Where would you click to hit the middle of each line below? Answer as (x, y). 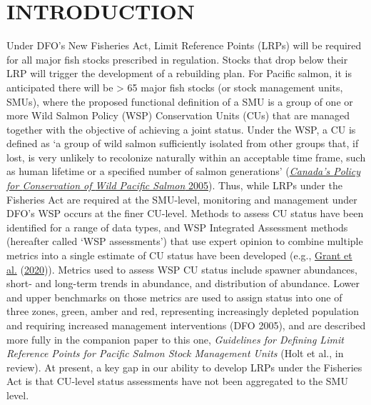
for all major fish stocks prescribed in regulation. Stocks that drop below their (177, 59)
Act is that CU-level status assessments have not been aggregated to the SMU (177, 381)
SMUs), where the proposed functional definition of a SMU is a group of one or (180, 101)
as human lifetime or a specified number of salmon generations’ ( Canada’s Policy (184, 171)
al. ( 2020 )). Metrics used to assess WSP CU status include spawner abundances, (182, 269)
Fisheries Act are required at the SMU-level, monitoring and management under (182, 199)
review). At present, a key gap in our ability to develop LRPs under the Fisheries (184, 367)
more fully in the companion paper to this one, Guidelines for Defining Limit (175, 339)
